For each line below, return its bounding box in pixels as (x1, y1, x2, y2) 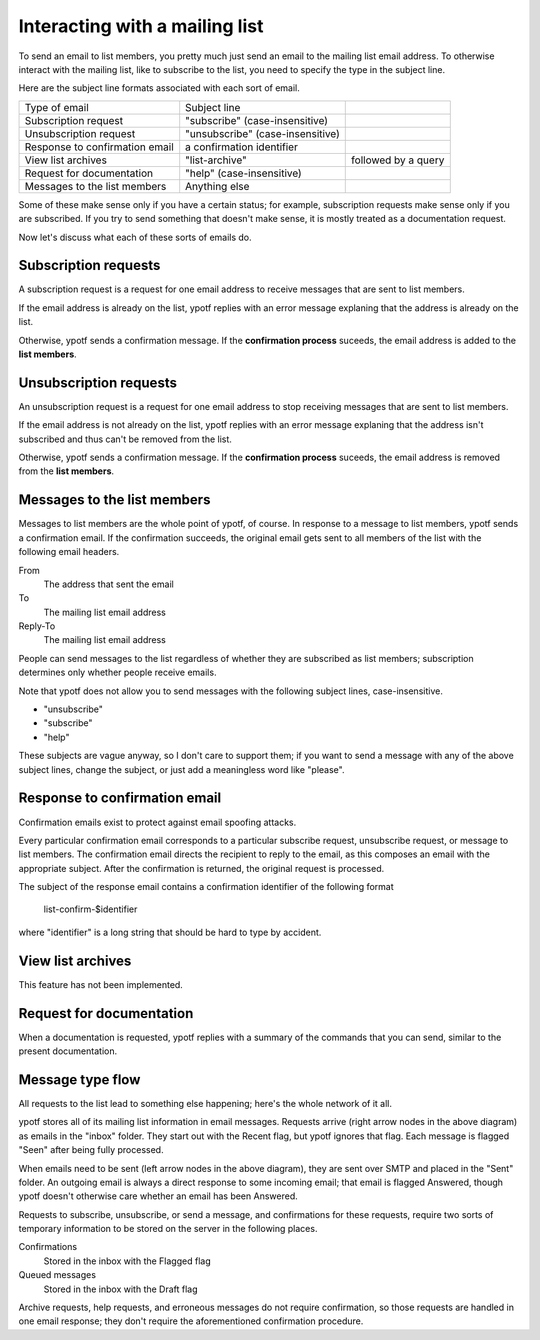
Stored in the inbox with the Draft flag (43, 1283, 199, 1295)
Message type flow (18, 1071, 141, 1088)
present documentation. (18, 1045, 118, 1057)
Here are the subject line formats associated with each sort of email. (18, 82, 300, 94)
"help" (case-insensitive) (185, 166, 302, 180)
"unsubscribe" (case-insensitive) (185, 126, 340, 140)
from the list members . (18, 465, 115, 477)
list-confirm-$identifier (43, 903, 138, 915)
